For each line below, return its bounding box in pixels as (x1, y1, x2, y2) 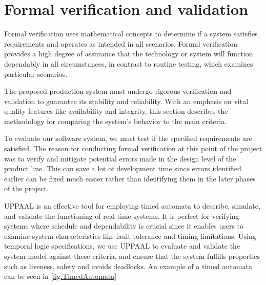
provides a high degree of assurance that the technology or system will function (4, 48, 253, 59)
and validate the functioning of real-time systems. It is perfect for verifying (4, 210, 239, 221)
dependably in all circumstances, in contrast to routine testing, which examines (4, 58, 253, 69)
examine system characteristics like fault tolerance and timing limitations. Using (4, 230, 256, 241)
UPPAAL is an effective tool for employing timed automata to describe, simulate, (4, 200, 260, 211)
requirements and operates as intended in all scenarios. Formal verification (4, 38, 238, 49)
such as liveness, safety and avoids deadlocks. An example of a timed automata (4, 260, 252, 271)
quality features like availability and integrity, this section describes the (4, 106, 228, 116)
